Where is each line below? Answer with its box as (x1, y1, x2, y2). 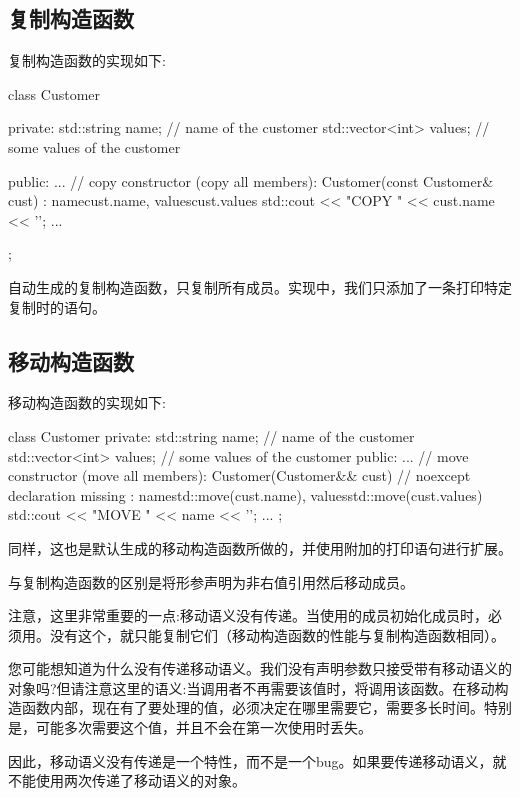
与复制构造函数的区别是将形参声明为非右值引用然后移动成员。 (8, 571, 414, 592)
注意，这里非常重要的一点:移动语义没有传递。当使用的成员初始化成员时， (8, 605, 488, 626)
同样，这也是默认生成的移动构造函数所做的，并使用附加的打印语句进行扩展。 (8, 537, 512, 558)
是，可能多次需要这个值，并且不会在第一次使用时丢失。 (8, 717, 372, 738)
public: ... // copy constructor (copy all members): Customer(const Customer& (8, 170, 494, 191)
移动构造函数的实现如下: (8, 392, 166, 413)
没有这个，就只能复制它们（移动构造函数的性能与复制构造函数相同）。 (49, 624, 505, 645)
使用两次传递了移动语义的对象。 (35, 770, 246, 791)
